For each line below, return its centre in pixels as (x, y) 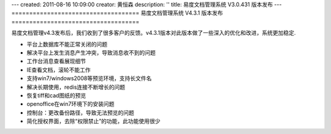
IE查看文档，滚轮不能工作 (59, 70)
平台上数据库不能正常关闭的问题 (67, 44)
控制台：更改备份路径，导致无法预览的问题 (80, 113)
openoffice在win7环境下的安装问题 (70, 104)
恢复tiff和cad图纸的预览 (56, 95)
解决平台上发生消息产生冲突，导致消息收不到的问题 (91, 53)
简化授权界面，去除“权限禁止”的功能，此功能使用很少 (93, 121)
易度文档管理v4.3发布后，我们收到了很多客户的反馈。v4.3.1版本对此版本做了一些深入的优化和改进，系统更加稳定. (154, 33)
